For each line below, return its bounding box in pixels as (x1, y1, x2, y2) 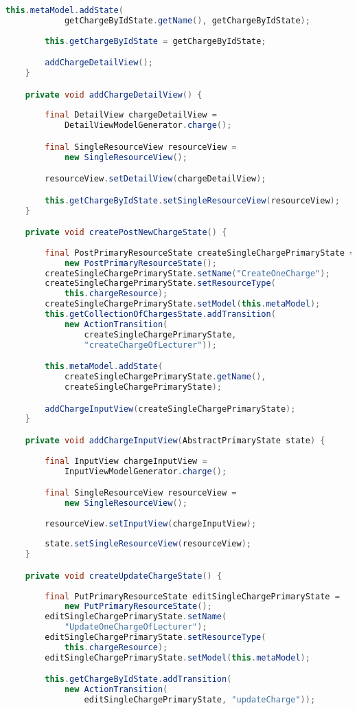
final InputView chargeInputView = (45, 456, 207, 466)
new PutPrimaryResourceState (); (64, 601, 212, 612)
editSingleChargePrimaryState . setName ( (45, 612, 227, 622)
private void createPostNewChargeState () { (25, 228, 227, 238)
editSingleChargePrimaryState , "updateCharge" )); (84, 695, 316, 705)
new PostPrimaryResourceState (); (64, 258, 217, 268)
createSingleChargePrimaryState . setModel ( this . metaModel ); (45, 299, 321, 309)
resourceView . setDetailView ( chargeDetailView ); (45, 174, 266, 184)
